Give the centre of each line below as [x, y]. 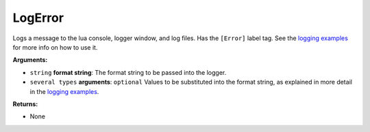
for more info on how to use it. [55, 47]
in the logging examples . [64, 91]
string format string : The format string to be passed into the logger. [128, 72]
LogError [38, 18]
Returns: [25, 104]
